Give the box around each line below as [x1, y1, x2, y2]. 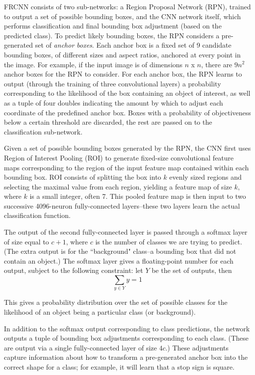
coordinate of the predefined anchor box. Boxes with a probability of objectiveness [4, 107, 251, 117]
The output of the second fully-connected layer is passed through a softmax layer [4, 227, 248, 237]
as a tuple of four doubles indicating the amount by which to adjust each [4, 97, 223, 107]
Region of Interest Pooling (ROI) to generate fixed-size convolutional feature [4, 152, 234, 162]
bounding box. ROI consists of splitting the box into [4, 172, 161, 182]
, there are [201, 59, 232, 69]
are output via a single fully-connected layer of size [4, 342, 157, 352]
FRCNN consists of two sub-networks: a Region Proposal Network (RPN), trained [4, 1, 251, 11]
